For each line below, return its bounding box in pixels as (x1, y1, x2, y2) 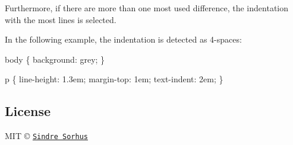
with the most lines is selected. (5, 13, 116, 25)
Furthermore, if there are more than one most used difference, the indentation (5, 2, 289, 14)
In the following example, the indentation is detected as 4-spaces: (5, 33, 242, 46)
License (5, 102, 51, 120)
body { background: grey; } (5, 53, 105, 65)
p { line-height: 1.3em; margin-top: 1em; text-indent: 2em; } (5, 73, 223, 85)
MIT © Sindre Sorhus (5, 130, 88, 142)
